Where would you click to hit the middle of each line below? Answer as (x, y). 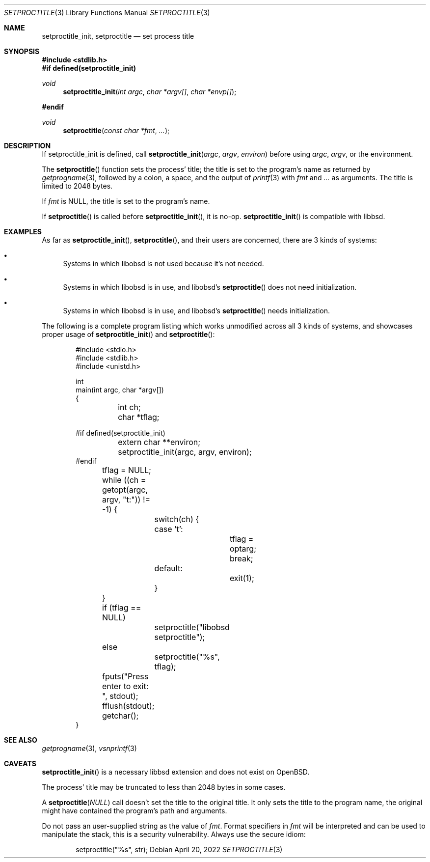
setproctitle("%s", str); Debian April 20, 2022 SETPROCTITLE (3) (179, 849)
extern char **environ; (159, 442)
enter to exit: (125, 686)
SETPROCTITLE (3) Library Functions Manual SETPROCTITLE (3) (107, 13)
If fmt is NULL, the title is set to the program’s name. (126, 201)
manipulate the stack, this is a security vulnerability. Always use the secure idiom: (174, 834)
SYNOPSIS (22, 51)
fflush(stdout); (128, 706)
